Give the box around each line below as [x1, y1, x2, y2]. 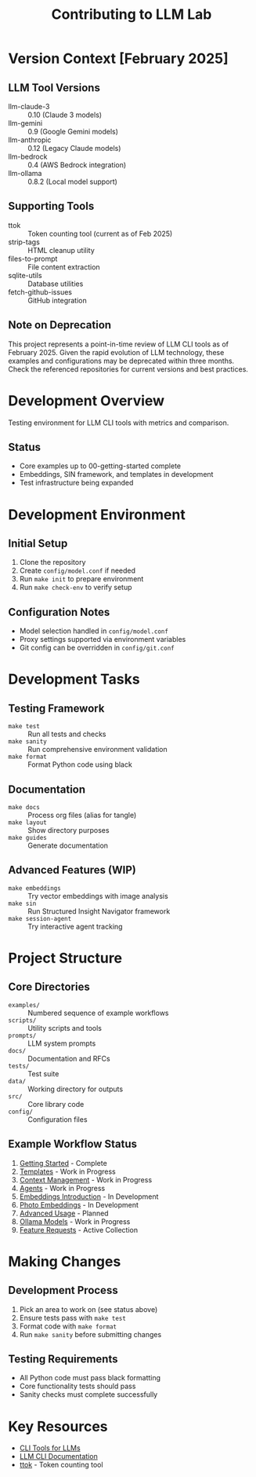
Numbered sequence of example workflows [27, 1008, 169, 1017]
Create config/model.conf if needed [19, 566, 135, 575]
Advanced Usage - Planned [19, 1208, 109, 1218]
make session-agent [8, 914, 72, 922]
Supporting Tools [8, 200, 95, 213]
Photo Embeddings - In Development [19, 1200, 139, 1209]
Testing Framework [8, 702, 105, 715]
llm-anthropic [8, 135, 52, 145]
